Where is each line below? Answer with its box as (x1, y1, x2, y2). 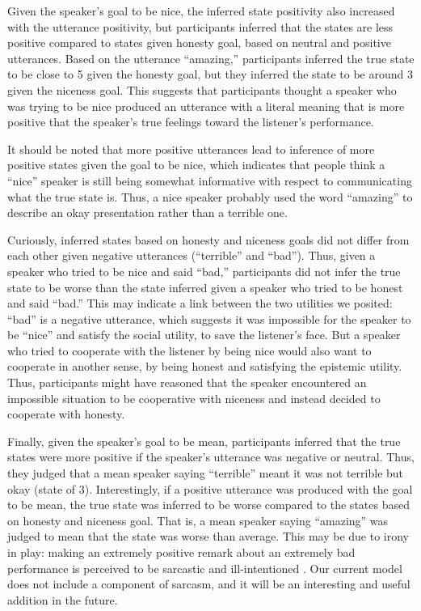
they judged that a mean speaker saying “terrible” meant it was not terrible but (7, 465, 404, 482)
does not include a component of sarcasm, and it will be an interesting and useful (7, 575, 410, 592)
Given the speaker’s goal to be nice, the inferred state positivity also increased (7, 2, 395, 19)
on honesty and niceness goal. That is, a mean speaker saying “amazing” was (7, 511, 389, 528)
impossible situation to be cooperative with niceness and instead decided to (7, 389, 381, 406)
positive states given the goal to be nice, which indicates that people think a (7, 156, 385, 173)
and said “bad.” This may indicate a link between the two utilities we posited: (7, 295, 393, 312)
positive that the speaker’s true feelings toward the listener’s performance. (7, 113, 374, 130)
